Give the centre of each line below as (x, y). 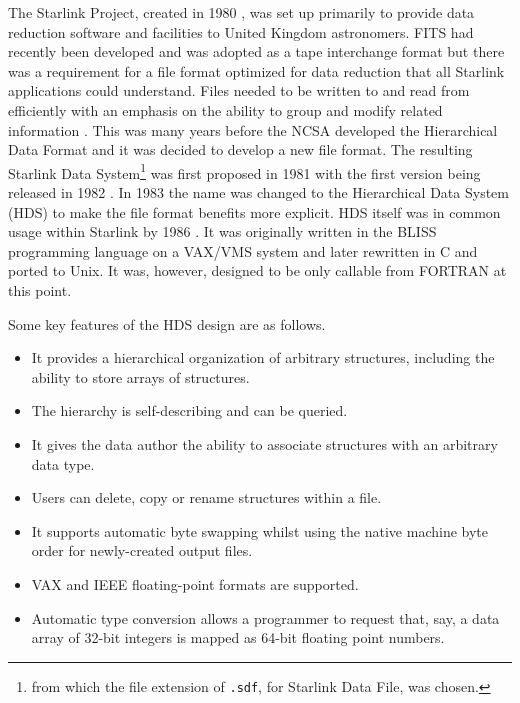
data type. (63, 463)
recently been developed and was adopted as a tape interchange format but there (256, 51)
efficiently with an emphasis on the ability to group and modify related (225, 109)
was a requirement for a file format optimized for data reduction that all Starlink (256, 70)
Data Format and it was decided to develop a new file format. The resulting (240, 149)
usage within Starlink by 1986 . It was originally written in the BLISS (222, 231)
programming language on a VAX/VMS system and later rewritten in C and (243, 250)
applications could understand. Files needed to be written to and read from (239, 90)
